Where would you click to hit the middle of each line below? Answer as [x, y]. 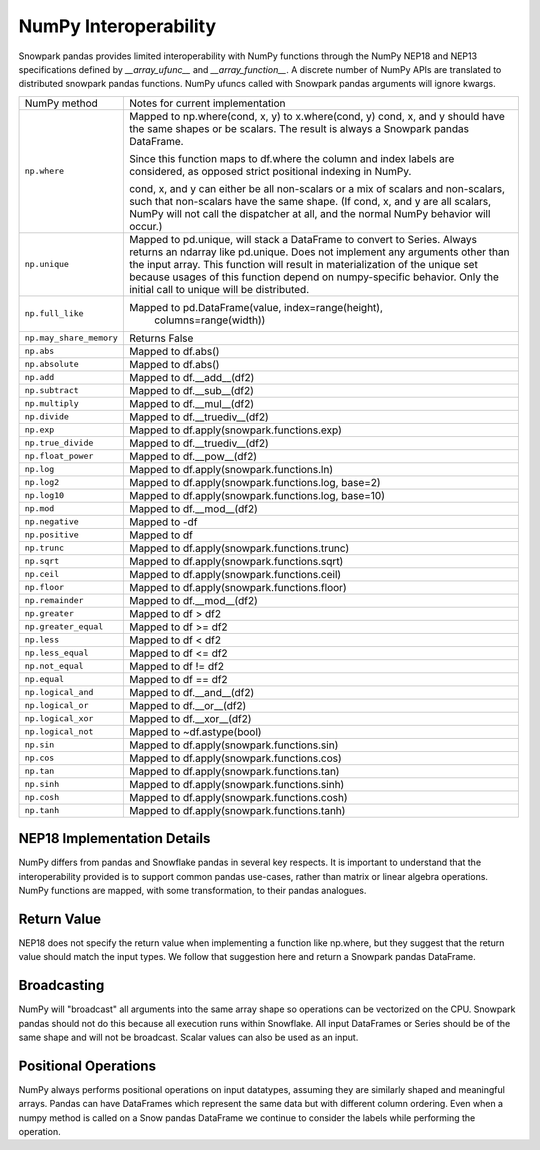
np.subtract [51, 390]
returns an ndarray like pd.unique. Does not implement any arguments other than [319, 252]
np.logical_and [59, 692]
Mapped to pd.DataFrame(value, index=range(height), [256, 307]
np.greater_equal [64, 626]
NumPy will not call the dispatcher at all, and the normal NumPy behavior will [309, 213]
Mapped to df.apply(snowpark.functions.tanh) [237, 810]
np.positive [51, 535]
